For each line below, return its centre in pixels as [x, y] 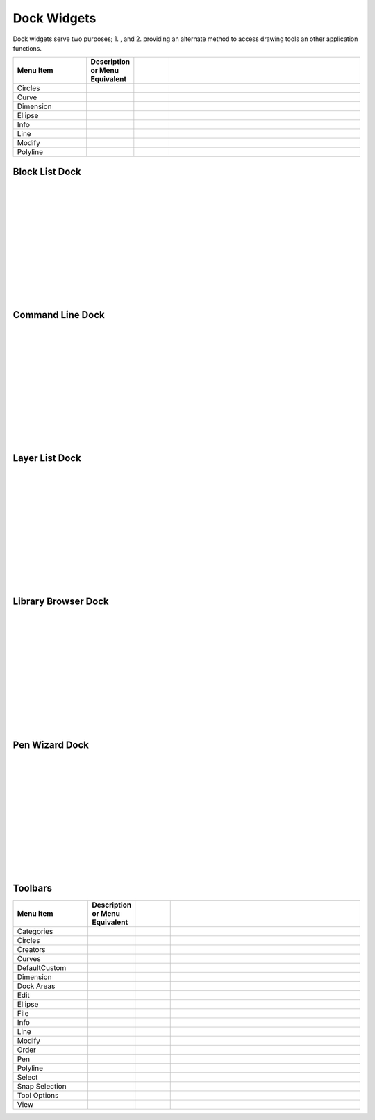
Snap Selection [42, 1086]
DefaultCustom [42, 967]
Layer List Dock [47, 458]
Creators [31, 949]
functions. [27, 48]
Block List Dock [47, 171]
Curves [29, 958]
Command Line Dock [59, 315]
